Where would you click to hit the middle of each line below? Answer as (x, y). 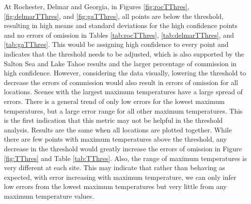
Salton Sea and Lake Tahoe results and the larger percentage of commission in (120, 63)
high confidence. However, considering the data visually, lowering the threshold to (125, 73)
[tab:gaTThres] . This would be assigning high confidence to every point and (116, 44)
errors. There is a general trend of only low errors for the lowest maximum (114, 101)
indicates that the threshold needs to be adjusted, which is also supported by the (124, 53)
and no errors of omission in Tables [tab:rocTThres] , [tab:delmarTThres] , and (119, 35)
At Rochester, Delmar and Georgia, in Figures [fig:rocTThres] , (97, 6)
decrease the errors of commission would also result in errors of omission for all (121, 82)
